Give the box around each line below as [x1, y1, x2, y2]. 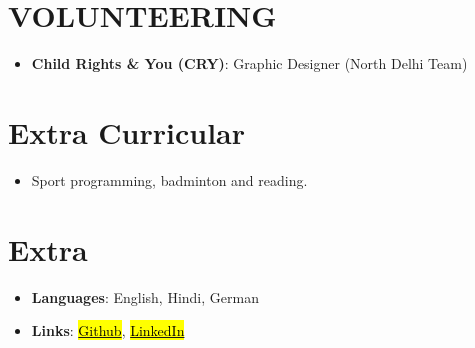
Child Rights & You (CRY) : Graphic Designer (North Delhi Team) [31, 53, 468, 74]
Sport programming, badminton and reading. [31, 169, 308, 190]
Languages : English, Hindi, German [31, 286, 259, 307]
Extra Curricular [8, 111, 246, 152]
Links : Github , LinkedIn [31, 320, 185, 341]
